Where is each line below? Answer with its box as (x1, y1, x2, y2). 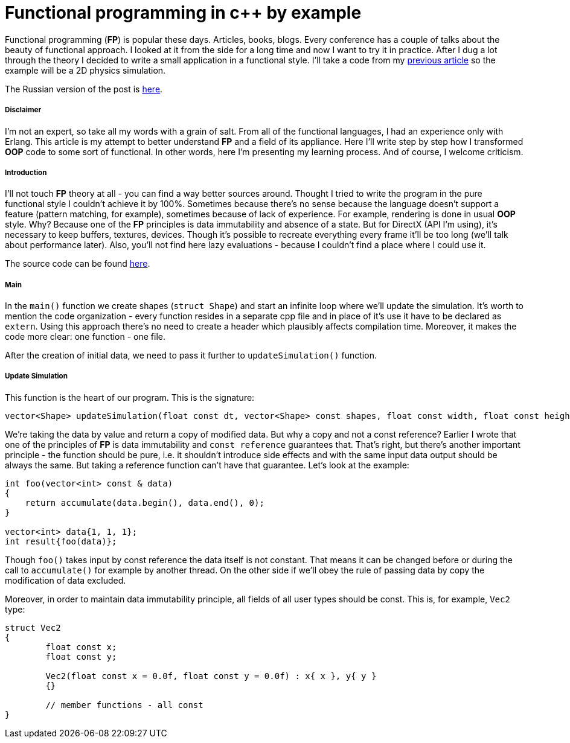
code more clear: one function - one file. (5, 331, 166, 342)
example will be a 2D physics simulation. (5, 65, 166, 75)
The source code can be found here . (5, 258, 150, 269)
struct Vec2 (5, 622, 61, 633)
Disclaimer (5, 106, 42, 115)
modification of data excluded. (5, 575, 126, 585)
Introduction (5, 168, 47, 177)
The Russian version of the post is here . (5, 83, 163, 94)
